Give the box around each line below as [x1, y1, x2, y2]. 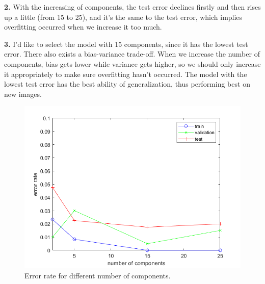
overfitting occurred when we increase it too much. [4, 21, 162, 32]
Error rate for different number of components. [24, 270, 171, 280]
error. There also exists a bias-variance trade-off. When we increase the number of [4, 48, 260, 59]
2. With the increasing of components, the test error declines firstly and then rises [4, 2, 261, 12]
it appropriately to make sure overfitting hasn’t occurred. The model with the [4, 68, 247, 79]
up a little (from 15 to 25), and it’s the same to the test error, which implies [4, 11, 243, 22]
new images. [4, 88, 42, 99]
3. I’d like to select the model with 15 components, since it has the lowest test [4, 38, 248, 49]
